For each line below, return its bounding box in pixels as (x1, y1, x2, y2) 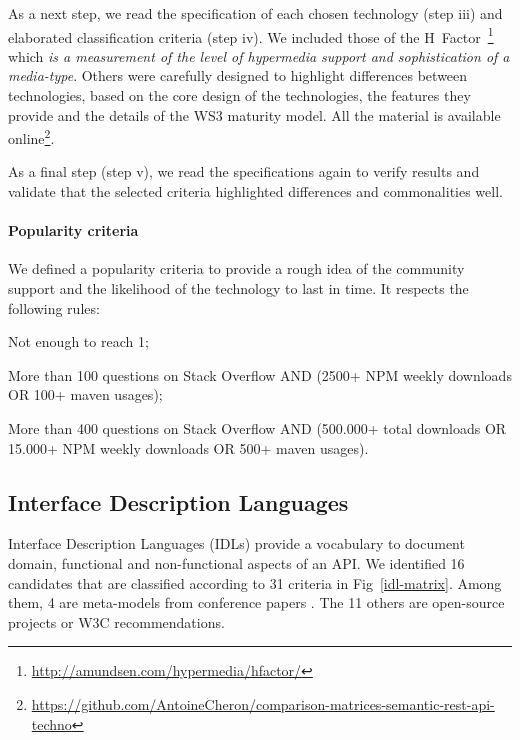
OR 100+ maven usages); (8, 384, 163, 405)
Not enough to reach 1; (8, 331, 149, 352)
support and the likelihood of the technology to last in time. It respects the (8, 278, 469, 299)
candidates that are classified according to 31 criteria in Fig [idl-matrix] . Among (8, 572, 502, 593)
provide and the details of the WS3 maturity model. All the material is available (8, 104, 501, 125)
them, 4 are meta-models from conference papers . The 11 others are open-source (8, 592, 505, 613)
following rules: (8, 297, 100, 318)
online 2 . (8, 125, 55, 148)
